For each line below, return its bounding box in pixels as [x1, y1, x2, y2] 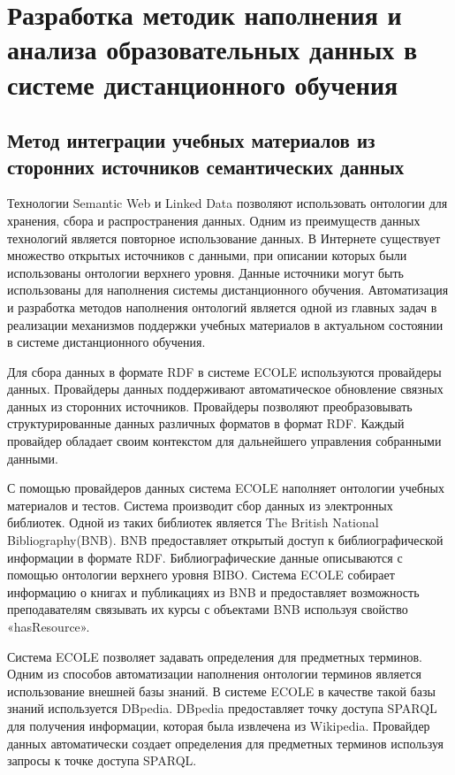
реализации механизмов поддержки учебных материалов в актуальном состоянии [7, 315, 444, 334]
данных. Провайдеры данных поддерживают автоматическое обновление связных [7, 380, 444, 398]
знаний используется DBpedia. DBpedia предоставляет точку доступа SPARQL [7, 699, 437, 717]
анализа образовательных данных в [7, 31, 418, 67]
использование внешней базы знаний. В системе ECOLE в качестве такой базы [7, 681, 436, 700]
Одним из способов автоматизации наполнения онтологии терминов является [7, 664, 422, 683]
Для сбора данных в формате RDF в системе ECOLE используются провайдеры [7, 362, 442, 380]
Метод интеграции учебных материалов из [7, 127, 375, 154]
